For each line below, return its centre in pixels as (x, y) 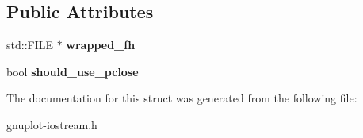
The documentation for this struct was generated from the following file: (182, 98)
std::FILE (30, 45)
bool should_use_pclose (73, 71)
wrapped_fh (101, 45)
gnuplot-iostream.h (52, 124)
